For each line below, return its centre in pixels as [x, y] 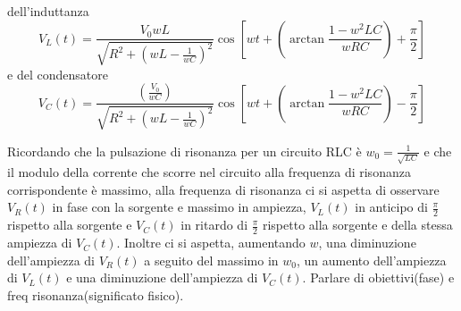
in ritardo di [214, 225]
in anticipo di [391, 207]
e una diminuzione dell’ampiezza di [162, 277]
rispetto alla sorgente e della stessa [357, 225]
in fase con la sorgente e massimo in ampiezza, [179, 207]
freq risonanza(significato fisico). [96, 294]
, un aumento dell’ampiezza [371, 260]
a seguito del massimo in [211, 260]
